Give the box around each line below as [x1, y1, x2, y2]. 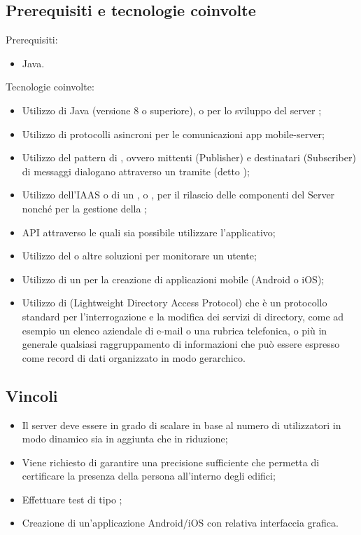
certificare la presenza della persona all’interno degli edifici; [22, 468, 276, 483]
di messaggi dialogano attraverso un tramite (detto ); [22, 163, 250, 178]
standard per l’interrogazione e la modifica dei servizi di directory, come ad [22, 309, 344, 323]
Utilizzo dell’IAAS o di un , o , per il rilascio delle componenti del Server [22, 187, 335, 202]
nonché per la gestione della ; [22, 201, 148, 215]
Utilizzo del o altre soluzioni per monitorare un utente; [22, 248, 257, 263]
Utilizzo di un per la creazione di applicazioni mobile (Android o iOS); [22, 271, 325, 286]
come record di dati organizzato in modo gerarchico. [22, 350, 246, 365]
